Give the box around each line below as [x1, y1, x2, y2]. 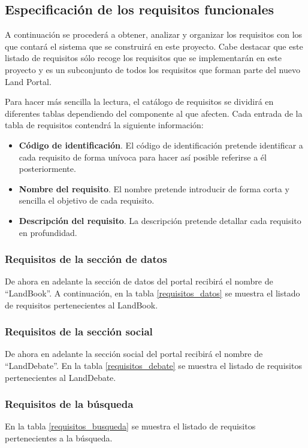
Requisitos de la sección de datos [5, 252, 167, 267]
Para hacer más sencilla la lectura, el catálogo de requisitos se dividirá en [5, 95, 274, 108]
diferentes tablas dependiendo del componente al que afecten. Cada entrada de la [5, 107, 303, 119]
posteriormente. [19, 162, 76, 175]
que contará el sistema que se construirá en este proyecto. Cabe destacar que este [5, 40, 303, 52]
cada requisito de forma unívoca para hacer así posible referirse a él [19, 150, 267, 163]
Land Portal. [5, 75, 52, 87]
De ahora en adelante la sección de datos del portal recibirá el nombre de [5, 275, 273, 287]
